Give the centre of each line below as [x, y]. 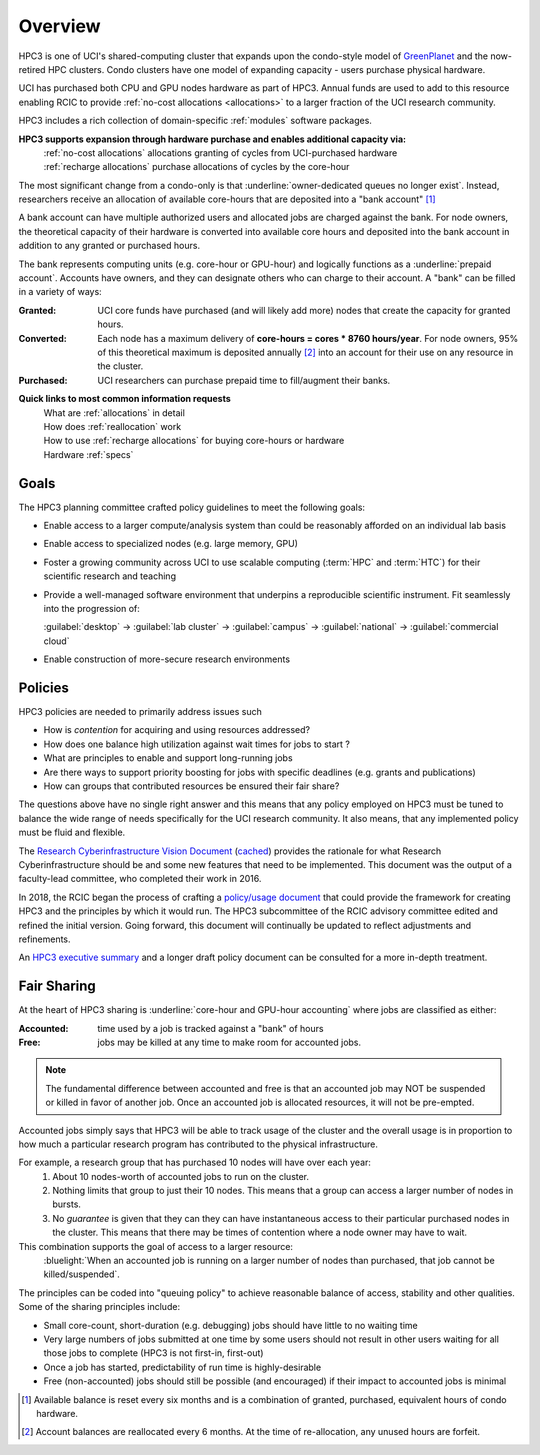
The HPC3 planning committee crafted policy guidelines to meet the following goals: [191, 507]
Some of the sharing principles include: [99, 1307]
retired [32, 69]
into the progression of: [91, 608]
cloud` [56, 641]
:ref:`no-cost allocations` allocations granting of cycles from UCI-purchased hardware [220, 152]
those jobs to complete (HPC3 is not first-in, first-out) [153, 1353]
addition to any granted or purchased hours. [109, 246]
